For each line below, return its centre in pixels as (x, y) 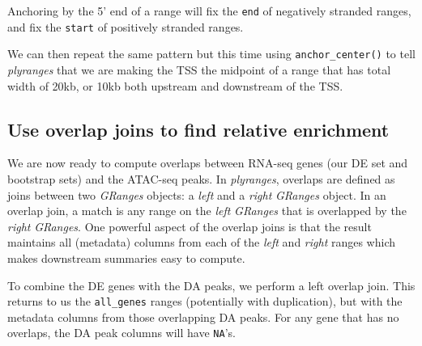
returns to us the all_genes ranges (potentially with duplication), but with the (205, 301)
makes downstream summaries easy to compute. (126, 257)
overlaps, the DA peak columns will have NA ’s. (121, 333)
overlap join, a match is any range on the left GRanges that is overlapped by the (207, 211)
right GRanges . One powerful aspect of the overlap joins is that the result (190, 226)
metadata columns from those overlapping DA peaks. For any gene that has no (203, 316)
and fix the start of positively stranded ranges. (126, 26)
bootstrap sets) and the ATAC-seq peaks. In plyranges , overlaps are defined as (201, 178)
